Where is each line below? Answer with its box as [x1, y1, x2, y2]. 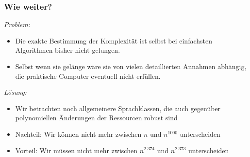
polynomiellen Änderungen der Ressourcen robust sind [15, 113, 178, 123]
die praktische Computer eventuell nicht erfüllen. [15, 71, 161, 81]
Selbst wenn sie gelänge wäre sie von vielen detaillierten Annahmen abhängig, [15, 61, 247, 71]
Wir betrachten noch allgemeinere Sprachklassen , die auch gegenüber [15, 103, 221, 113]
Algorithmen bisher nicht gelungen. [15, 45, 120, 55]
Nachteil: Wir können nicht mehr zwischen [15, 128, 142, 139]
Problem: [4, 19, 31, 29]
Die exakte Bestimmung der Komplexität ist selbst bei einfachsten [15, 35, 213, 45]
